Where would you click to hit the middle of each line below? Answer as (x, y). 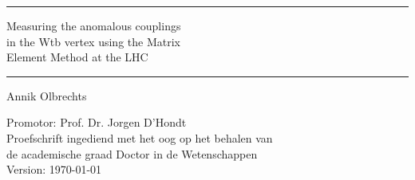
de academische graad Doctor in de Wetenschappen (132, 153)
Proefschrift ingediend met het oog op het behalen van (140, 137)
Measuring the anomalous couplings (94, 25)
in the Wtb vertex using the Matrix (93, 41)
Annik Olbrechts (47, 95)
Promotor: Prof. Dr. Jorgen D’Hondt (97, 122)
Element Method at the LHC (77, 57)
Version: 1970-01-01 (54, 169)
